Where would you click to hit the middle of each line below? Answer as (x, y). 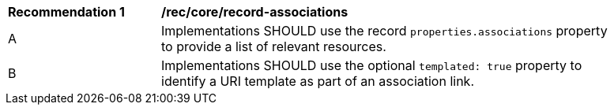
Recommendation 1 (66, 12)
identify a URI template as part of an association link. (318, 81)
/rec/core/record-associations (255, 12)
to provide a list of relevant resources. (274, 46)
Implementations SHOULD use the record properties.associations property (384, 31)
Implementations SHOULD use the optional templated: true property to (372, 65)
